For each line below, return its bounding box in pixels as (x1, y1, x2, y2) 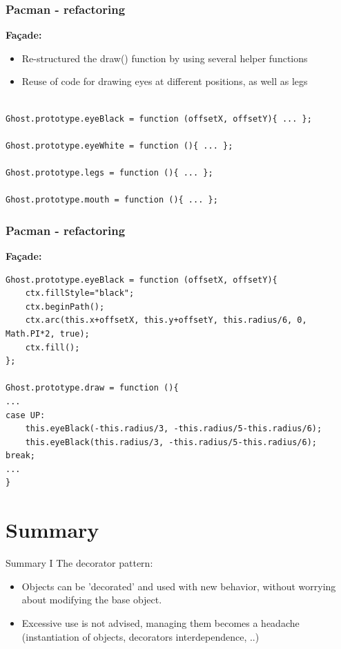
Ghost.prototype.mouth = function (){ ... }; (6, 195, 218, 205)
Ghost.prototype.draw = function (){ (6, 383, 179, 393)
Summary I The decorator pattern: (6, 556, 153, 570)
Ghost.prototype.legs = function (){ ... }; (6, 167, 213, 178)
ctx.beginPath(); (25, 301, 105, 312)
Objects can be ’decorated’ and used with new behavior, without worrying (21, 579, 336, 593)
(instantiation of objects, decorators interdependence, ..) (21, 629, 260, 643)
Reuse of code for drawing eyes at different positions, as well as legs (21, 74, 308, 88)
